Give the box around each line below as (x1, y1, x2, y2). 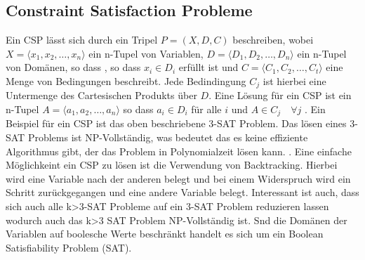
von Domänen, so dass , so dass (6, 60, 141, 74)
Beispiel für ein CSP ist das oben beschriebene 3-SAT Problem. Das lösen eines (6, 116, 347, 131)
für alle (191, 102, 222, 117)
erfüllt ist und (178, 60, 239, 74)
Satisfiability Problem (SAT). (6, 240, 132, 254)
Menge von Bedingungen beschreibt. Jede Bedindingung (6, 73, 246, 88)
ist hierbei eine (263, 73, 326, 88)
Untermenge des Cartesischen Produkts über (6, 88, 197, 103)
